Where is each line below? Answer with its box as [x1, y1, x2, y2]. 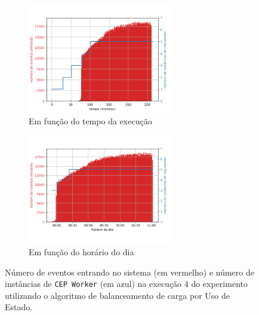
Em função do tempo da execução [29, 115, 152, 127]
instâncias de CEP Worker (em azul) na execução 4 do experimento [5, 277, 248, 290]
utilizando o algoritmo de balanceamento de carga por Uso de [5, 289, 230, 301]
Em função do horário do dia [29, 245, 134, 258]
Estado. [5, 301, 33, 313]
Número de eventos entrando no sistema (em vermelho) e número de [5, 265, 254, 278]
